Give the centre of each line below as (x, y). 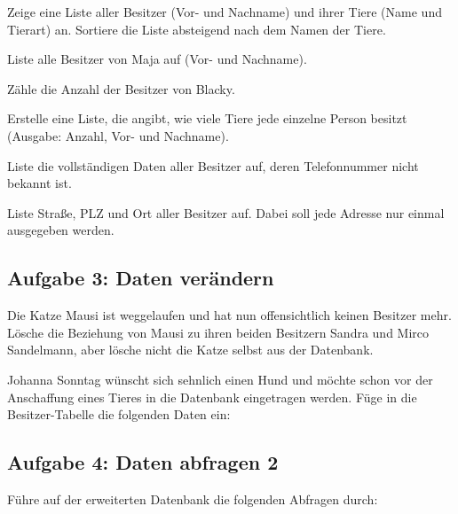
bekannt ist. (39, 183)
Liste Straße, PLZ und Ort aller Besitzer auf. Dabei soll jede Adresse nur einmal (226, 212)
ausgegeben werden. (61, 230)
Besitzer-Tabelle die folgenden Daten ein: (119, 414)
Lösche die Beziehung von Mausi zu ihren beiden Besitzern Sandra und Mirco (218, 332)
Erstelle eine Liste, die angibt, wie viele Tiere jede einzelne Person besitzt (207, 118)
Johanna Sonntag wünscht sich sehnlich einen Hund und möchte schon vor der (220, 379)
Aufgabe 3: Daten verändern (141, 278)
